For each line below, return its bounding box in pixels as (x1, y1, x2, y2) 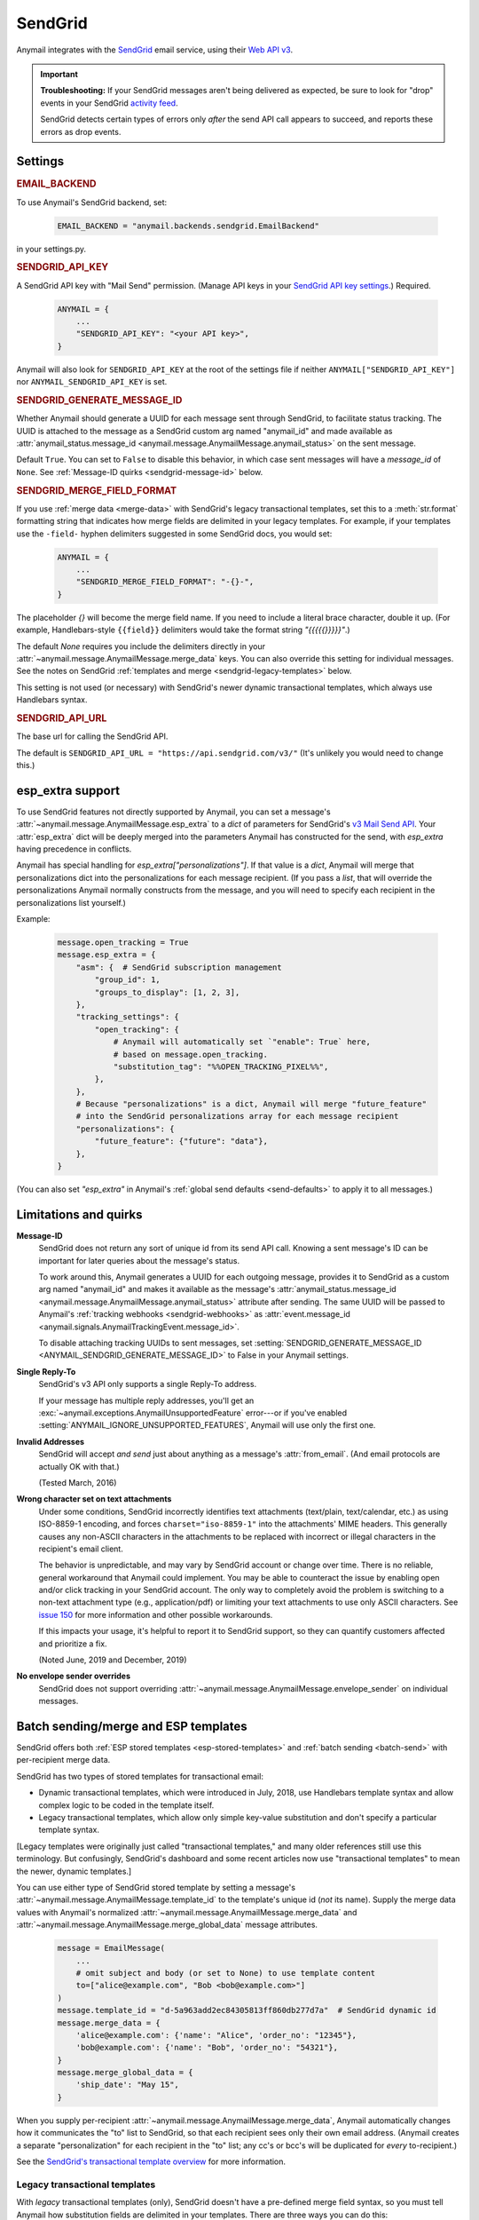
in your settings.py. (16, 243, 87, 254)
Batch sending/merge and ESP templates (16, 1719, 247, 1733)
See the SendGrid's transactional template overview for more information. (16, 2156, 287, 2167)
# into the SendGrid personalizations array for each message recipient (75, 1111, 399, 1122)
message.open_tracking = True (57, 937, 189, 947)
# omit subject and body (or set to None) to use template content (75, 1968, 376, 1978)
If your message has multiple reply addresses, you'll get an (38, 1395, 255, 1406)
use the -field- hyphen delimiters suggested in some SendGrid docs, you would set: (16, 528, 333, 539)
